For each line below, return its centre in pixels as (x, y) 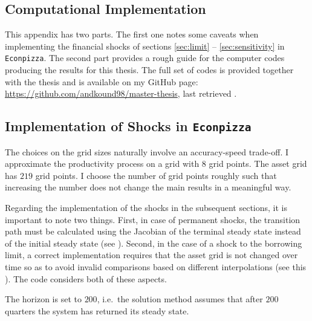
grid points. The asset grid (258, 164)
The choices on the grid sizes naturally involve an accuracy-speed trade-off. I (147, 151)
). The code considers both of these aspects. (86, 278)
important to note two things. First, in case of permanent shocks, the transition (153, 219)
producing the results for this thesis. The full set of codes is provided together (149, 70)
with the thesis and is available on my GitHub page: (102, 81)
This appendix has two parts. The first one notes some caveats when (132, 34)
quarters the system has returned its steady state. (97, 310)
